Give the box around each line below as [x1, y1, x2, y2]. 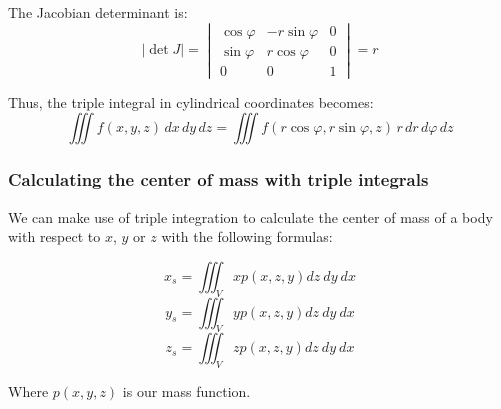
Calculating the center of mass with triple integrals [8, 167, 429, 192]
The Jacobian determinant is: [8, 2, 188, 22]
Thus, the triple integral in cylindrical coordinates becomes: [8, 91, 374, 112]
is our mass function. [122, 381, 251, 402]
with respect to [8, 226, 101, 247]
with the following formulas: [161, 226, 333, 247]
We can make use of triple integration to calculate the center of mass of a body [8, 206, 493, 227]
